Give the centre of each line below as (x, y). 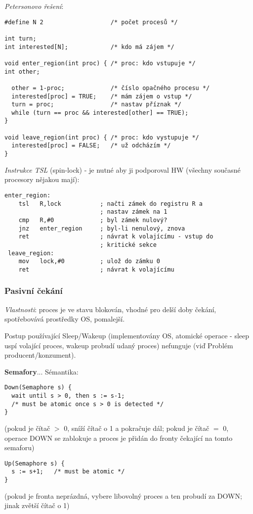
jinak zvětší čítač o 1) (37, 505)
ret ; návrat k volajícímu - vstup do (116, 237)
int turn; (21, 38)
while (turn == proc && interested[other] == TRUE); (100, 113)
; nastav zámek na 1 (134, 212)
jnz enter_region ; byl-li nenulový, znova (102, 228)
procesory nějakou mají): (42, 179)
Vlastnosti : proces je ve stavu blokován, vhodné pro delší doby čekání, (110, 309)
